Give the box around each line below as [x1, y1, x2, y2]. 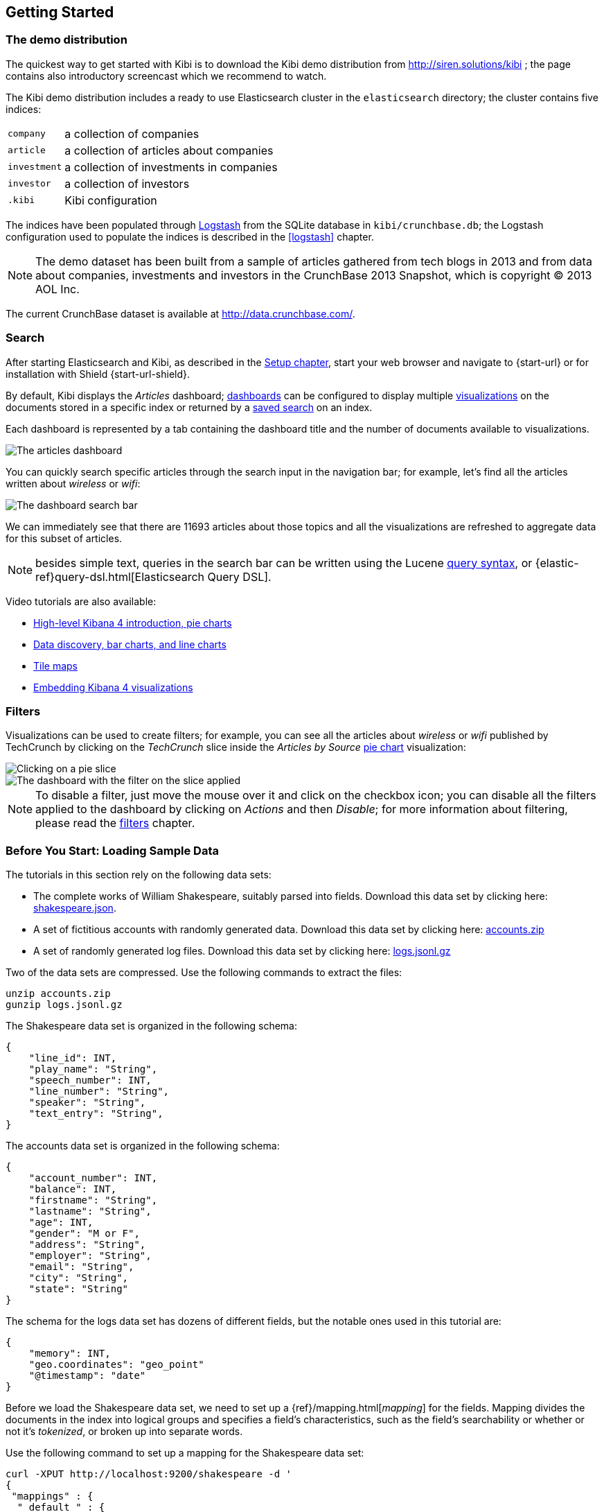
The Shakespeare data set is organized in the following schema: [6, 1020, 298, 1032]
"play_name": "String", [28, 1063, 158, 1075]
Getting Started [6, 3, 114, 21]
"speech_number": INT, [28, 1075, 152, 1086]
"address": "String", [28, 1239, 146, 1251]
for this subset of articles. [6, 532, 123, 544]
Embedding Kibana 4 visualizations [33, 681, 193, 693]
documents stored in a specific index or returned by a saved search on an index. [6, 401, 373, 413]
